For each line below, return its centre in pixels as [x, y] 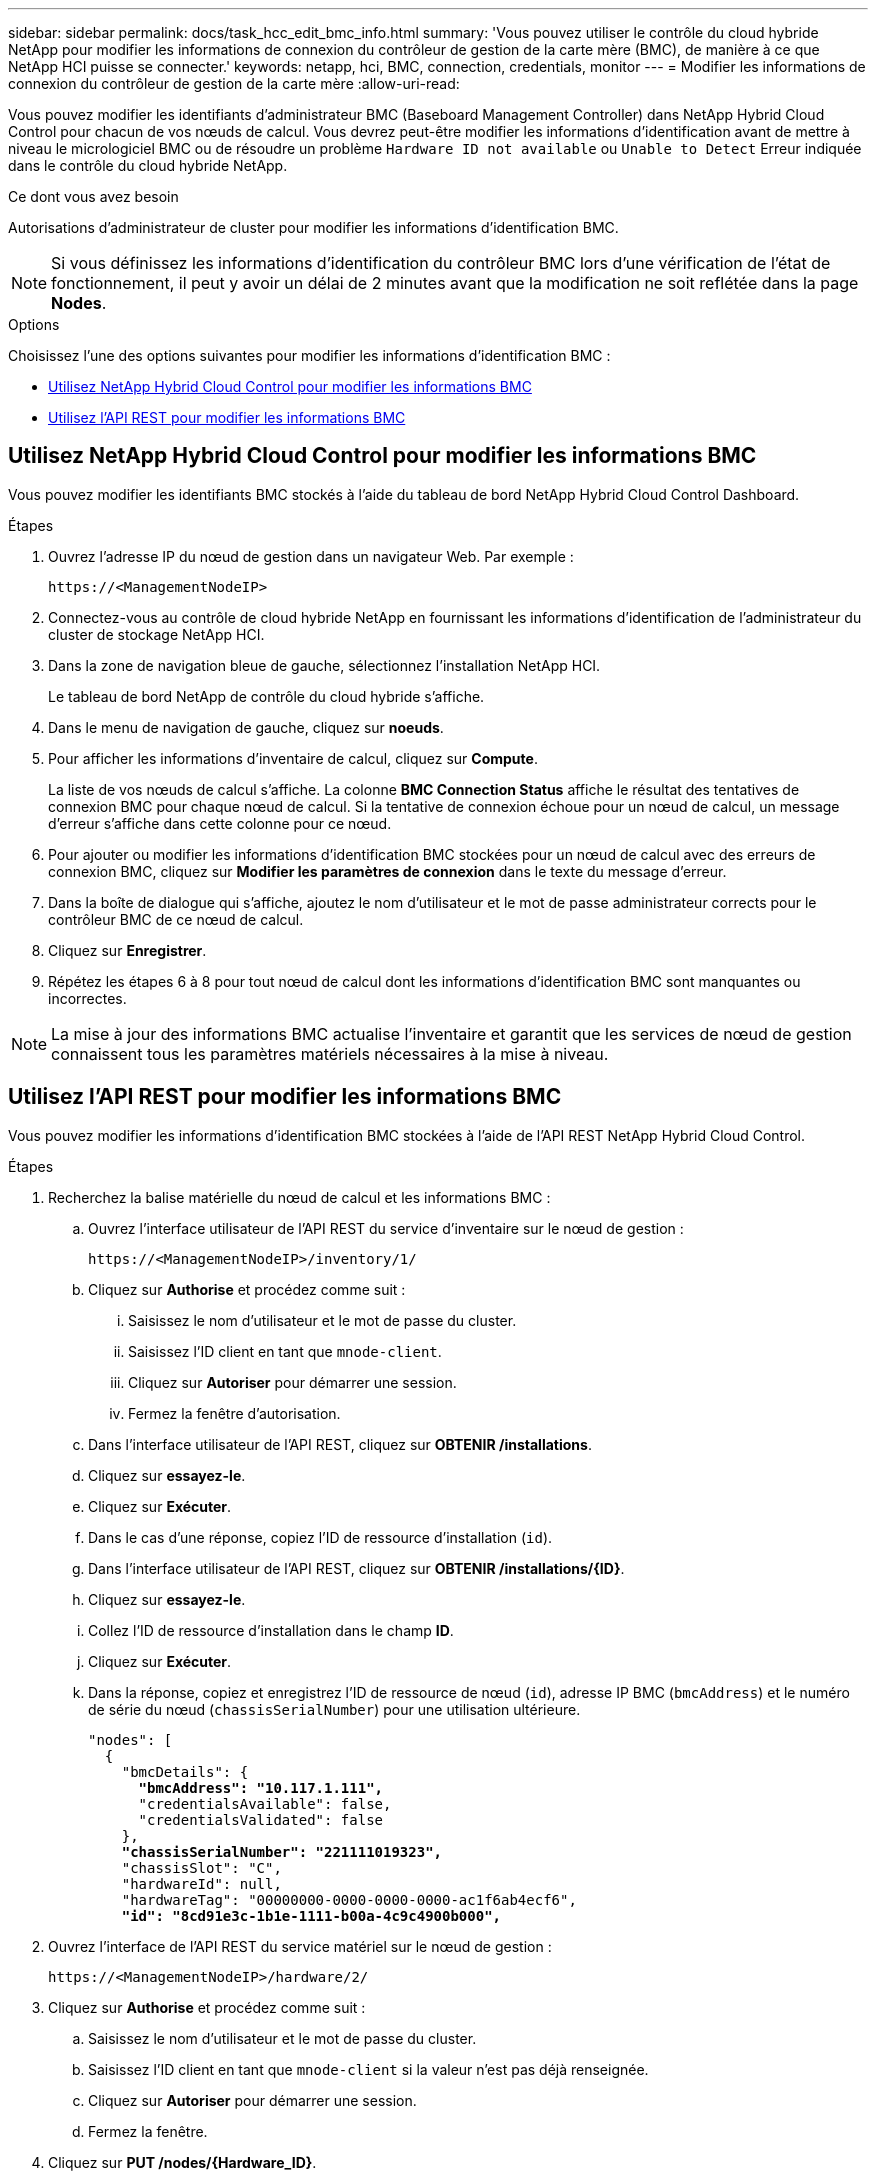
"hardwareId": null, [201, 1883]
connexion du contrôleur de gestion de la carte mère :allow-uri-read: [234, 83]
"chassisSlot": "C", [201, 1867]
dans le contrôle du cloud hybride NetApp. [148, 165]
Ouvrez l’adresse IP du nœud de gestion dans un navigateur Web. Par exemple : [311, 556]
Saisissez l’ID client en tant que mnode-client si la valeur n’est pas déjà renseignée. [368, 2069]
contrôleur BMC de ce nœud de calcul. [176, 919]
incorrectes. [87, 998]
